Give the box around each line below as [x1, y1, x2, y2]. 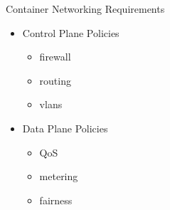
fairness [39, 192, 73, 207]
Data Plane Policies [22, 120, 108, 135]
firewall [39, 49, 71, 64]
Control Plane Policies [22, 25, 119, 40]
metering [39, 169, 78, 184]
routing [39, 73, 71, 88]
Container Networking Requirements [6, 1, 165, 16]
